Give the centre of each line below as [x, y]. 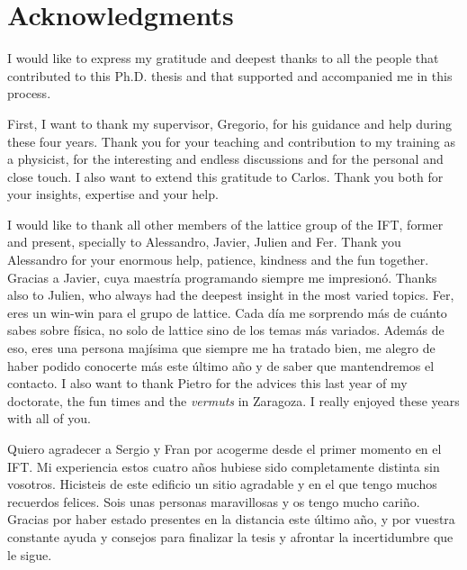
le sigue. [30, 554]
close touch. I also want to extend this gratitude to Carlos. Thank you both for [225, 176]
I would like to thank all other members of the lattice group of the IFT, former [225, 224]
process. [29, 93]
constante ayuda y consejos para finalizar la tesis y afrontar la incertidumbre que [230, 536]
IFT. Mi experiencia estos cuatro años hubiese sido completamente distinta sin [224, 466]
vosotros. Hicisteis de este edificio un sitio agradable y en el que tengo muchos [222, 484]
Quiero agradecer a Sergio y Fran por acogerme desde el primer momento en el [225, 448]
